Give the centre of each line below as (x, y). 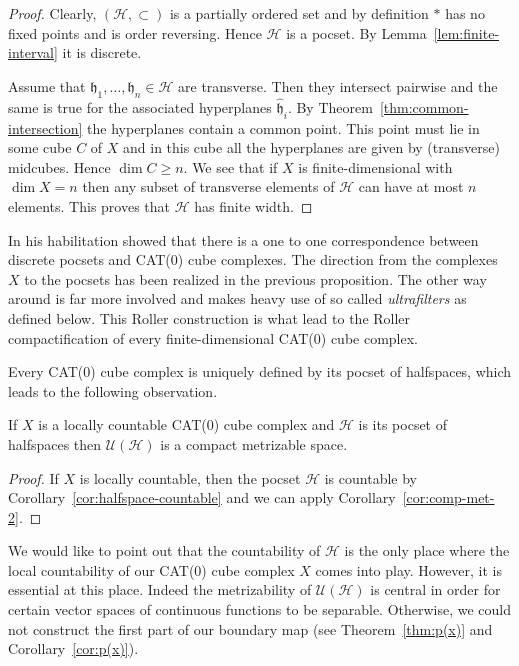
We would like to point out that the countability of (164, 550)
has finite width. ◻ (253, 205)
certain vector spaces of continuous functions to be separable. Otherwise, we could (260, 609)
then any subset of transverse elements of (208, 186)
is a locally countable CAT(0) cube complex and (186, 424)
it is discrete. (102, 52)
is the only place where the (427, 550)
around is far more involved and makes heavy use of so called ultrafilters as (237, 298)
